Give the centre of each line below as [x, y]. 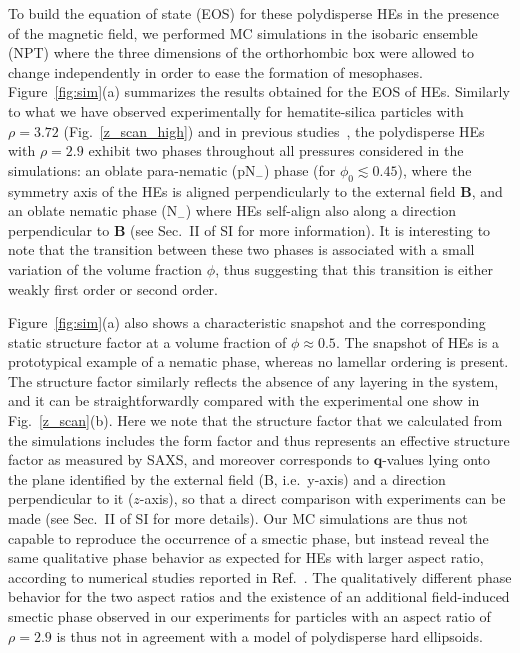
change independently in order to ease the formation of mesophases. [215, 71]
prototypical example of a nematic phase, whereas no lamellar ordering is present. [258, 361]
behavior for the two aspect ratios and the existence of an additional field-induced [259, 596]
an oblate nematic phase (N [93, 210]
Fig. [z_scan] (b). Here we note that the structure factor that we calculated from [255, 420]
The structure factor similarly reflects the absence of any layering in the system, [253, 380]
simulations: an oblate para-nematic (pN [132, 169]
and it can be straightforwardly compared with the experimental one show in [244, 400]
